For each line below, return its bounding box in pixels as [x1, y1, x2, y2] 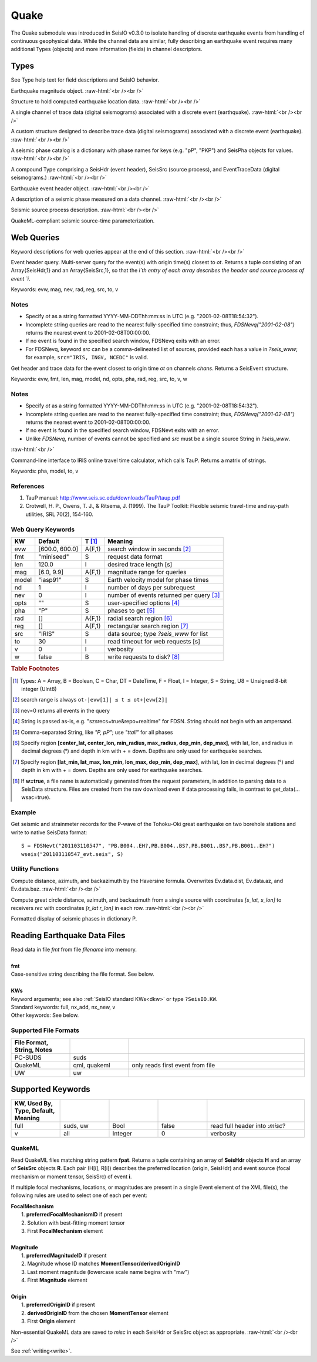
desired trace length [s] [107, 560, 173, 568]
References [11, 482, 45, 490]
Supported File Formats [11, 1026, 79, 1034]
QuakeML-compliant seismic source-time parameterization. [11, 217, 155, 224]
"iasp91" [38, 575, 62, 584]
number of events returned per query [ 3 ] [107, 591, 220, 599]
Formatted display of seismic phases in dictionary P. [11, 915, 137, 922]
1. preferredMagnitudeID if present [21, 1252, 107, 1259]
